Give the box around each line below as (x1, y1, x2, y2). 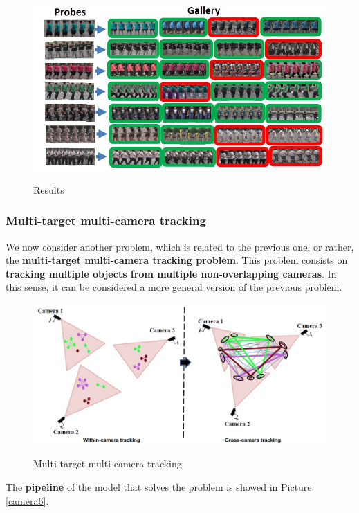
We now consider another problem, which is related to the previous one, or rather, (6, 239, 354, 253)
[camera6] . (6, 493, 49, 507)
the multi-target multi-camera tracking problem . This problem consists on (6, 253, 348, 267)
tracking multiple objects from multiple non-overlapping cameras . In (6, 266, 337, 280)
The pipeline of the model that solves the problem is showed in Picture (6, 480, 312, 494)
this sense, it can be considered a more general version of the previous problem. (6, 280, 342, 294)
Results (33, 182, 64, 197)
